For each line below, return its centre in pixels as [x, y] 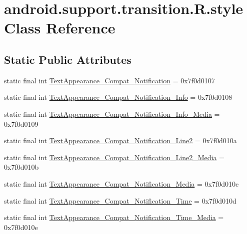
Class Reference [60, 28]
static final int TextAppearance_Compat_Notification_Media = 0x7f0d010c [121, 183]
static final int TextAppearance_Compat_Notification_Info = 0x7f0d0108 [118, 97]
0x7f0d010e [21, 227]
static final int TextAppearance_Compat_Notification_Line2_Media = [114, 157]
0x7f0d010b [21, 167]
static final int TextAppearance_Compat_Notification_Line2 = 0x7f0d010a [120, 140]
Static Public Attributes [68, 59]
